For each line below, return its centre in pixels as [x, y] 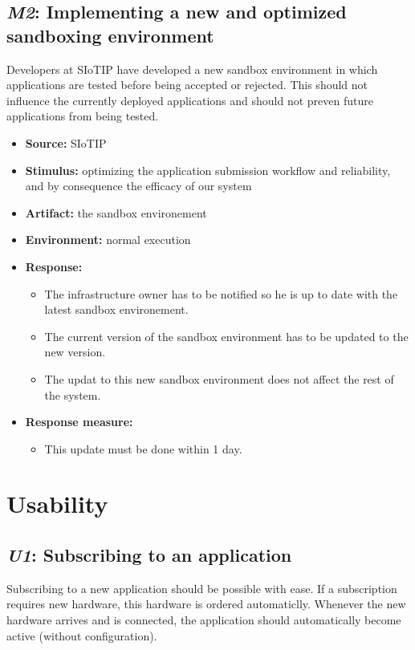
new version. [75, 352]
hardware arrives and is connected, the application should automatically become [204, 620]
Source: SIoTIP [66, 142]
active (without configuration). [82, 635]
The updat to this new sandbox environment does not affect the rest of [219, 378]
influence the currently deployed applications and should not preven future [190, 100]
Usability [57, 504]
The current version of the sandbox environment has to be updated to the [226, 336]
